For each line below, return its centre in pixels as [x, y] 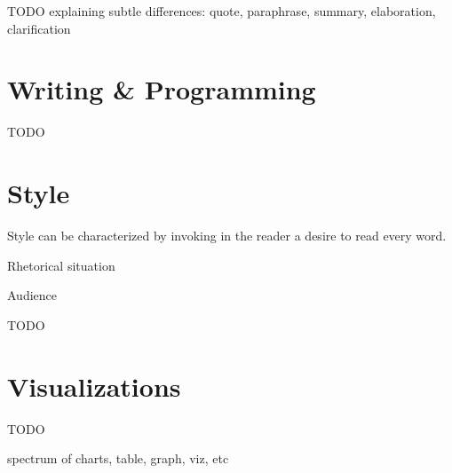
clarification [39, 28]
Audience [32, 295]
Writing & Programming [162, 89]
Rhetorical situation [61, 265]
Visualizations [94, 386]
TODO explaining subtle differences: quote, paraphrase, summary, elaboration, [222, 11]
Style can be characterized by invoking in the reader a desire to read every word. [227, 236]
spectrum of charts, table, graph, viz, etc [118, 458]
